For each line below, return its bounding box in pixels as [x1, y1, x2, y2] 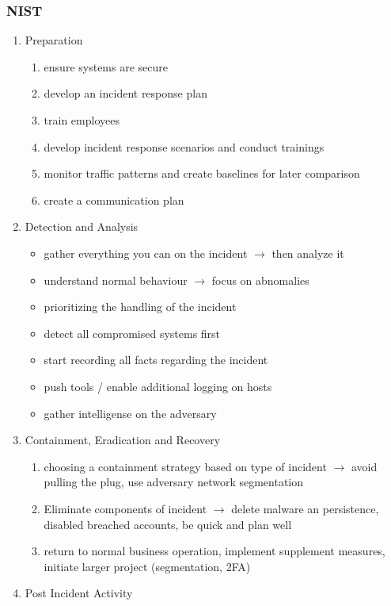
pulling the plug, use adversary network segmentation [44, 474, 304, 490]
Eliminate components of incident [44, 500, 207, 516]
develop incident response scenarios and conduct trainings [44, 138, 325, 155]
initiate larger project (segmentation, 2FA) [44, 558, 251, 574]
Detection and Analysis [25, 218, 139, 235]
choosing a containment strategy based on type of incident [44, 458, 327, 474]
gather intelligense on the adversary [44, 405, 217, 421]
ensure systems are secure [44, 58, 168, 75]
